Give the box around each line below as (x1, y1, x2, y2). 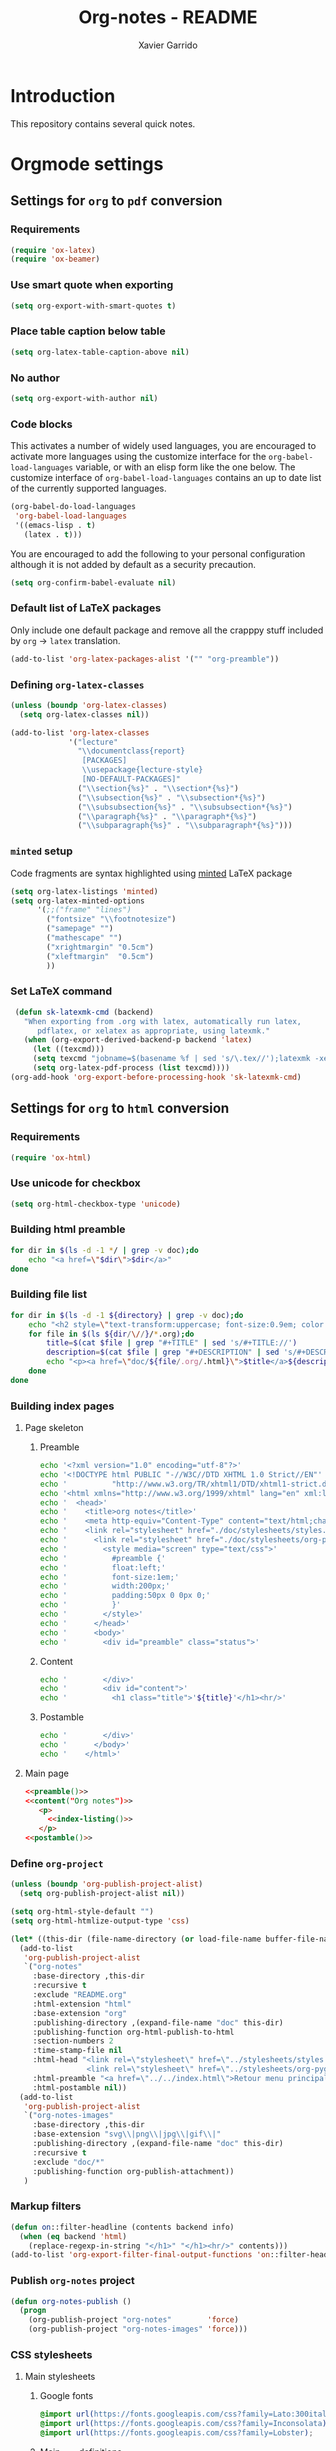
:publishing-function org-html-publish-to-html (32, 2027, 235, 2037)
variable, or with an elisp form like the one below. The (75, 461, 296, 473)
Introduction (10, 84, 116, 107)
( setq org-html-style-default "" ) (10, 1907, 155, 1917)
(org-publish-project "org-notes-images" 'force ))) (28, 2324, 248, 2335)
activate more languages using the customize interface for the (10, 451, 267, 463)
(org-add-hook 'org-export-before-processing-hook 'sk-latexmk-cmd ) (10, 1072, 302, 1082)
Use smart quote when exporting (10, 278, 174, 292)
